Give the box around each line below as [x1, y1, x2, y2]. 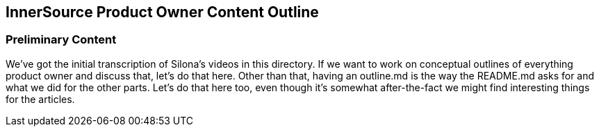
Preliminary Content [6, 32, 117, 47]
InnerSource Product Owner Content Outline [6, 3, 319, 21]
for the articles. [6, 93, 75, 105]
